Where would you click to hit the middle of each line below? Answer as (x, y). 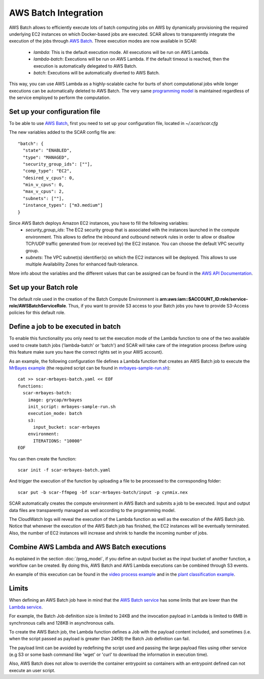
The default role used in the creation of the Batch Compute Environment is (84, 299)
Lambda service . (26, 607)
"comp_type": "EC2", (47, 171)
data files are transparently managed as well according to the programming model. (92, 510)
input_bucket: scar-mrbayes (66, 427)
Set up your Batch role (44, 287)
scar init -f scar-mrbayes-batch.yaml (64, 470)
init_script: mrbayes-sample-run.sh (72, 406)
